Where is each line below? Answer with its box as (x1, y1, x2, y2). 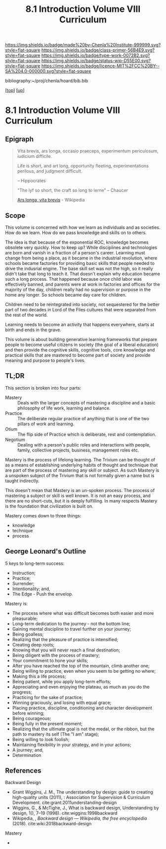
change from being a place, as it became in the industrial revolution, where (5, 255, 158, 261)
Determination (12, 752, 41, 758)
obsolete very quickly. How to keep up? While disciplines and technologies (5, 245, 157, 250)
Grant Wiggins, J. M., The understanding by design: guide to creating (12, 789, 153, 795)
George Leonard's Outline (5, 547, 86, 555)
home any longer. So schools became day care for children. (5, 292, 127, 298)
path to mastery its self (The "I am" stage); (12, 731, 99, 737)
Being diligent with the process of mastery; (12, 652, 100, 658)
